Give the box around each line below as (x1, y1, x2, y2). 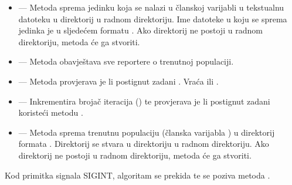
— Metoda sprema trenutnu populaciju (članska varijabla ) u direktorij (18, 126, 275, 138)
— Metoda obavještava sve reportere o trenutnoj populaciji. (18, 55, 234, 68)
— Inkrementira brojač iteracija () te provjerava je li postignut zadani (18, 95, 270, 107)
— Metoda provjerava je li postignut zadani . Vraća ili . (18, 75, 219, 87)
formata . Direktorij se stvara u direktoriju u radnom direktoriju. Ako (18, 137, 269, 150)
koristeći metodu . (18, 106, 83, 119)
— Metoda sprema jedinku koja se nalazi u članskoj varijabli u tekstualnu (18, 1, 284, 13)
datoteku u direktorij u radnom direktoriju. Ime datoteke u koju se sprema (18, 12, 287, 25)
